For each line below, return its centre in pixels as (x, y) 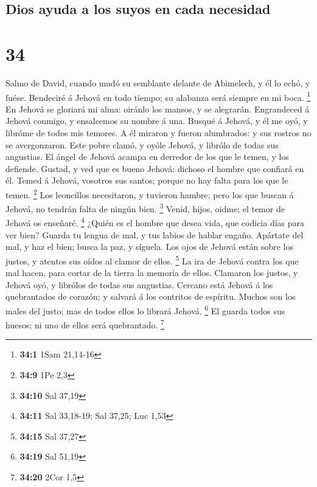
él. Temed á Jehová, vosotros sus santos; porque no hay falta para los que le (147, 180)
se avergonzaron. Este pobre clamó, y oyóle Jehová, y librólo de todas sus (142, 144)
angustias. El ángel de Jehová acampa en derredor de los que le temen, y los (147, 157)
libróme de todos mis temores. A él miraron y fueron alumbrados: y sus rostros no (158, 132)
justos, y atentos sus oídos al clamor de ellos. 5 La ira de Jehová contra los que (152, 260)
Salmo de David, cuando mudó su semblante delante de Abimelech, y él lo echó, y (158, 82)
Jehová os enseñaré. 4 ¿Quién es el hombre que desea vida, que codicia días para (155, 222)
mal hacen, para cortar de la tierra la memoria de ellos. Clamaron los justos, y (152, 273)
